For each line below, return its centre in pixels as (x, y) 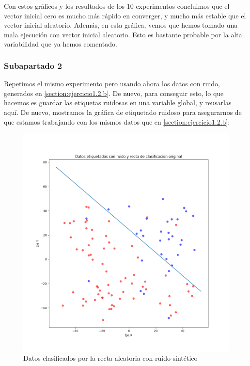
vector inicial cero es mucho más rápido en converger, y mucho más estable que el (125, 15)
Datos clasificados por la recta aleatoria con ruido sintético (110, 358)
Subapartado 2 (33, 65)
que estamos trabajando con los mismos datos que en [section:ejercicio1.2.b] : (117, 121)
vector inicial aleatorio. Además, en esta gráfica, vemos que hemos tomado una (121, 25)
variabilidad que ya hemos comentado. (61, 44)
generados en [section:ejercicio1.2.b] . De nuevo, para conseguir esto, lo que (114, 93)
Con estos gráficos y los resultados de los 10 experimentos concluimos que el (117, 6)
